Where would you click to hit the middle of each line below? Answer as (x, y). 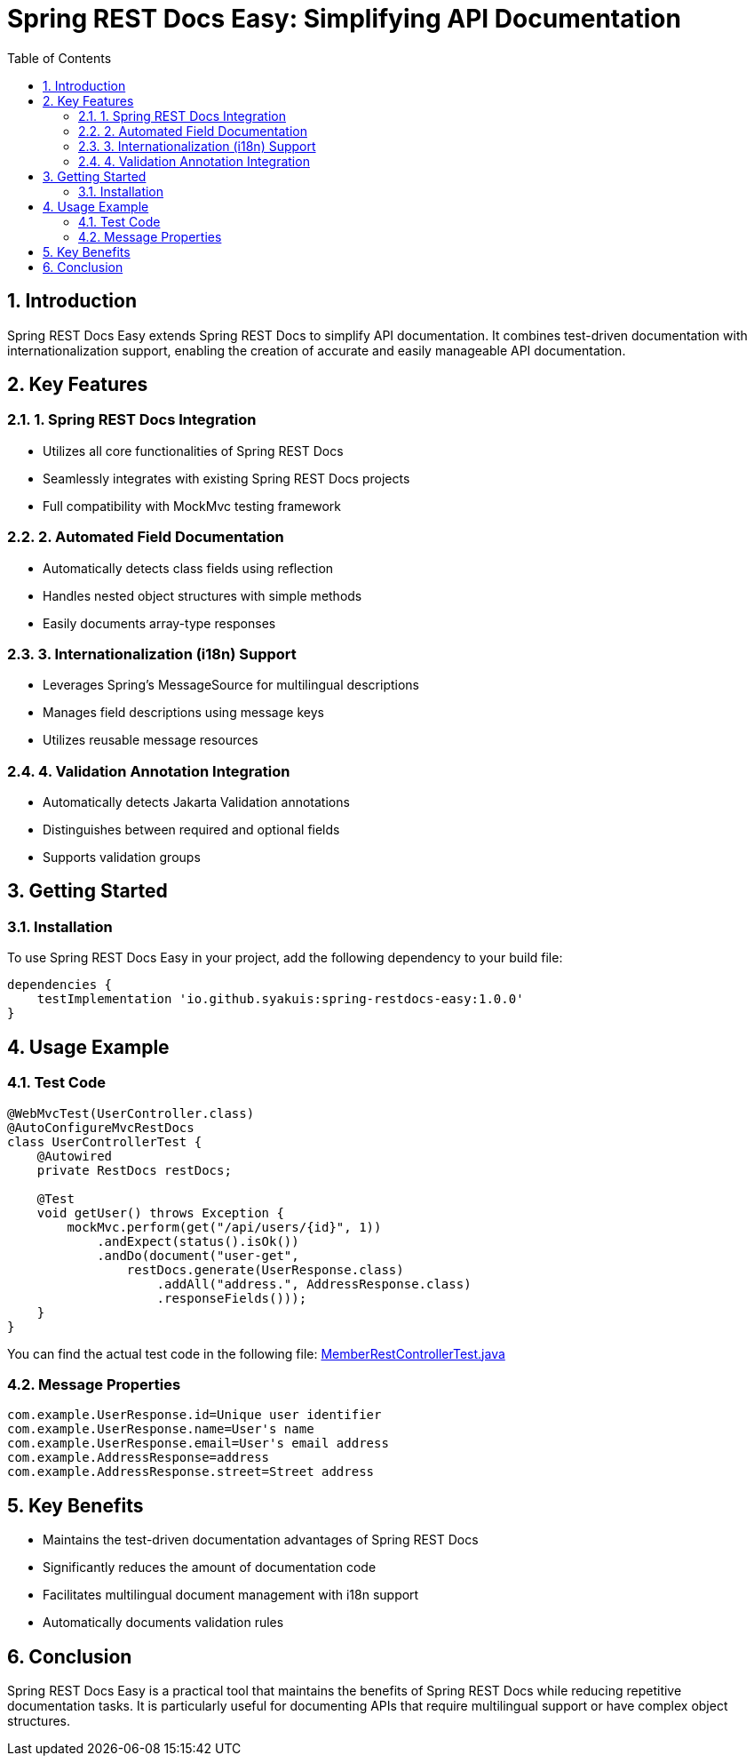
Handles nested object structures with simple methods (202, 595)
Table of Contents (60, 58)
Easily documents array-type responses (159, 623)
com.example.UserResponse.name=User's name (161, 1429)
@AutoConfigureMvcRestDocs (101, 1127)
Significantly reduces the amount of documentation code (210, 1568)
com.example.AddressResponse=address (139, 1458)
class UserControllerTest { (105, 1141)
